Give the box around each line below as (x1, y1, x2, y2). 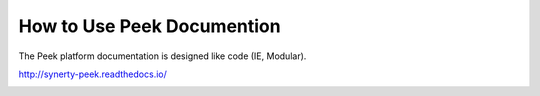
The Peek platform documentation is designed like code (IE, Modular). (18, 50, 307, 62)
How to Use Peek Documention (18, 15, 281, 37)
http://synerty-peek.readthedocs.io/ (18, 68, 167, 80)
